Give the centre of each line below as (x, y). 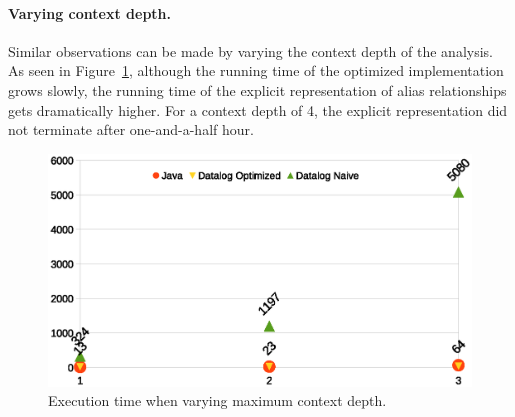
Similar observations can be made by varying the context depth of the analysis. (250, 50)
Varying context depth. (90, 12)
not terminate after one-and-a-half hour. (131, 129)
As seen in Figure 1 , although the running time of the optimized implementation (256, 70)
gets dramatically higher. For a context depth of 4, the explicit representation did (258, 109)
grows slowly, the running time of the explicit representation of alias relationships (257, 89)
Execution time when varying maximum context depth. (217, 400)
